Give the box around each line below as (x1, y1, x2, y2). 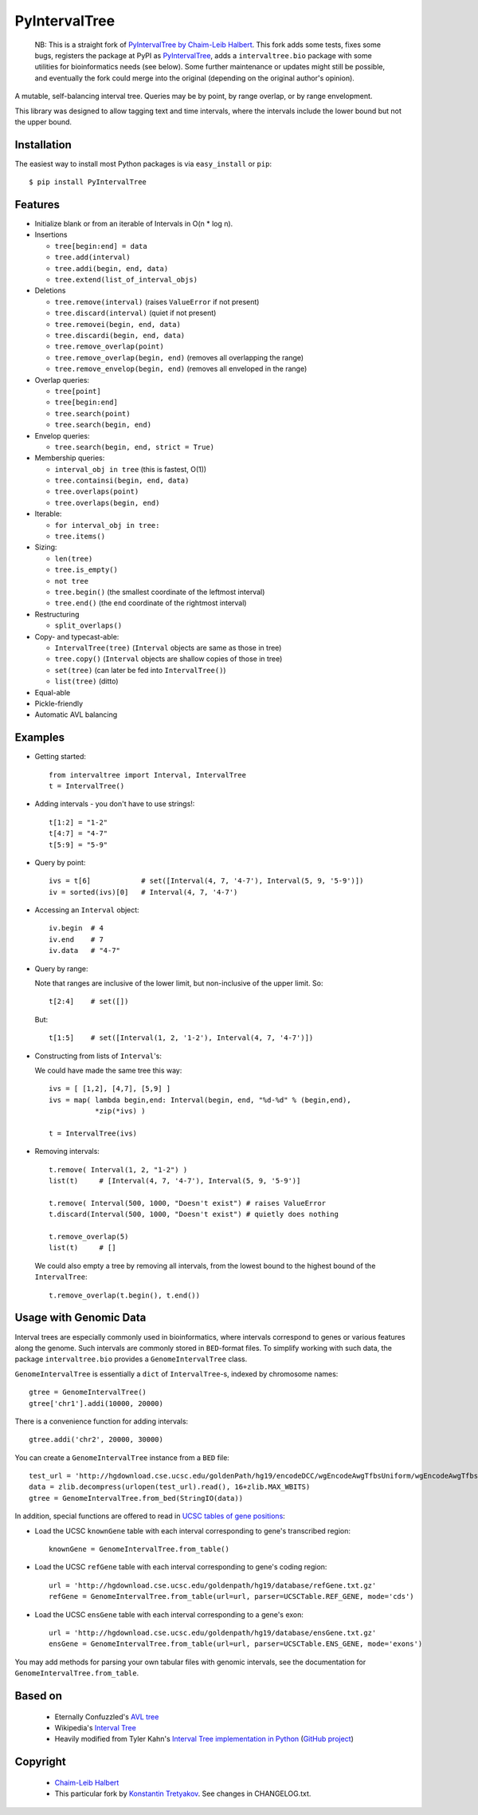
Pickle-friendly (34, 699, 84, 708)
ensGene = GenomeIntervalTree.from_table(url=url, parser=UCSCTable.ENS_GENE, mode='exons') (49, 1640, 423, 1648)
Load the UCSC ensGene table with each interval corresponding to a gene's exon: (34, 1609, 304, 1619)
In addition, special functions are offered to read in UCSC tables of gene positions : (14, 1511, 286, 1521)
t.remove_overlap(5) (49, 1232, 129, 1242)
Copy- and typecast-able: (34, 632, 119, 641)
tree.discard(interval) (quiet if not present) (54, 308, 217, 318)
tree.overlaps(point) (54, 487, 139, 496)
